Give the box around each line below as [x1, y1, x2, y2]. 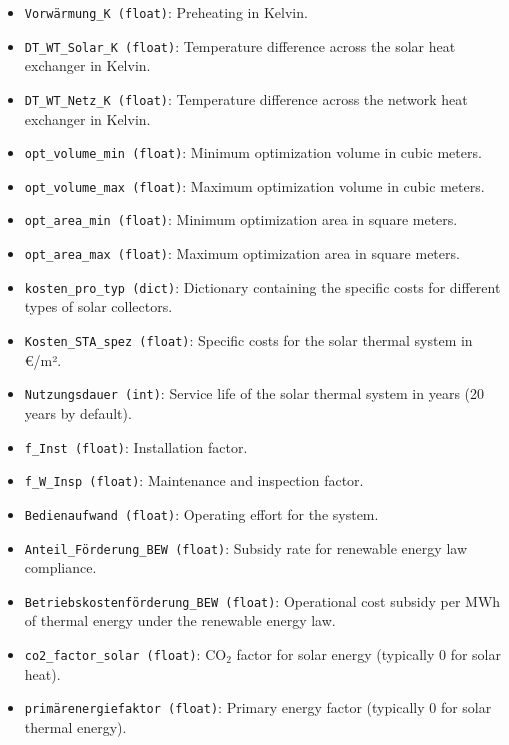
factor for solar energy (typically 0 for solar [236, 644, 501, 664]
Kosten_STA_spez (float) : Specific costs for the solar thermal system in [24, 330, 473, 351]
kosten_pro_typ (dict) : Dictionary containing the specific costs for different [24, 276, 501, 297]
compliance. [24, 557, 97, 578]
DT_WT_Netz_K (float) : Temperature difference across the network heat [24, 88, 468, 109]
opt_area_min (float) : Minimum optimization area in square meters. [24, 209, 458, 230]
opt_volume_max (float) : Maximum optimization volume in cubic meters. [24, 175, 485, 196]
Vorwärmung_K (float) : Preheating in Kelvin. [24, 2, 308, 22]
